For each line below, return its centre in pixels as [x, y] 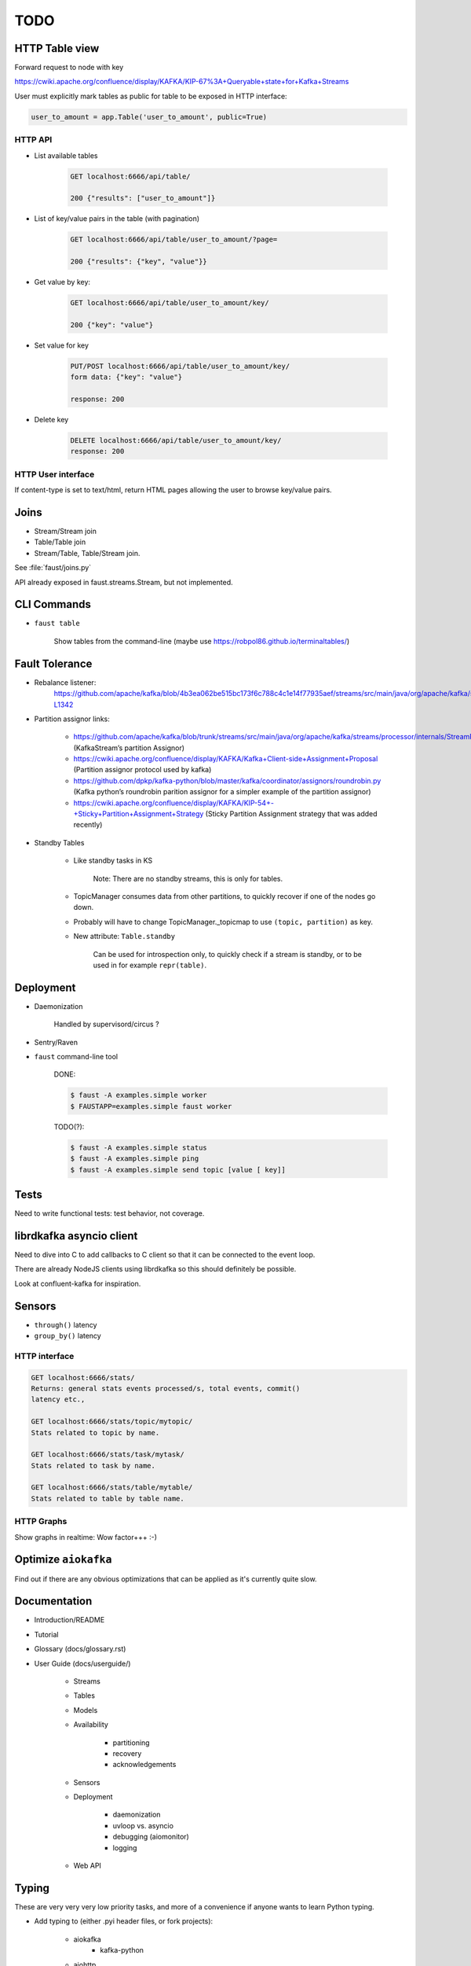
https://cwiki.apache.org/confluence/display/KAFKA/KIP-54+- [174, 803]
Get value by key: [62, 282]
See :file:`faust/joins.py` [53, 568]
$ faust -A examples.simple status [139, 1147]
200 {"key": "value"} [112, 325]
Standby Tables [59, 842]
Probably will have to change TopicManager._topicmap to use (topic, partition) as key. [223, 922]
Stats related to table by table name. [108, 1498]
